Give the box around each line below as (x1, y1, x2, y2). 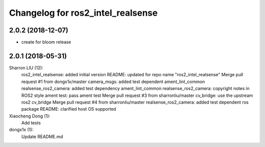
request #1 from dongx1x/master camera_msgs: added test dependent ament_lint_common (21, 79, 205, 85)
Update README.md (21, 133, 63, 140)
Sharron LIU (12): (9, 64, 44, 71)
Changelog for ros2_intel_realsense (9, 7, 158, 18)
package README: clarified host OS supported (21, 106, 116, 112)
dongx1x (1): (9, 127, 34, 133)
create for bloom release (21, 39, 71, 45)
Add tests (21, 120, 41, 126)
